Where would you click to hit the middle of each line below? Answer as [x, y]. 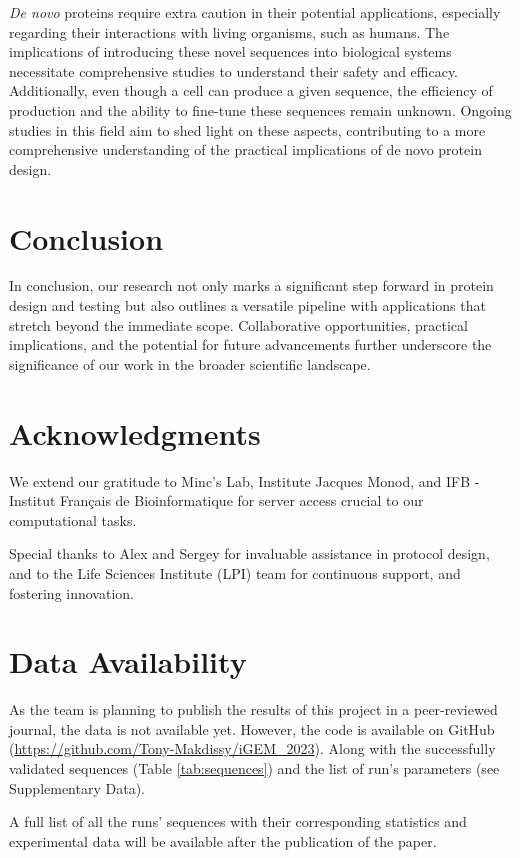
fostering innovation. [71, 592]
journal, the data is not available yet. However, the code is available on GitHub [252, 728]
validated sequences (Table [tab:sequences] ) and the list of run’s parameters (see [254, 768]
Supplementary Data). [77, 787]
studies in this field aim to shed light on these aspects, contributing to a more [247, 129]
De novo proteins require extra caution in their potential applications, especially [255, 12]
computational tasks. [73, 519]
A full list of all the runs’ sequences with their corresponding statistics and [238, 821]
